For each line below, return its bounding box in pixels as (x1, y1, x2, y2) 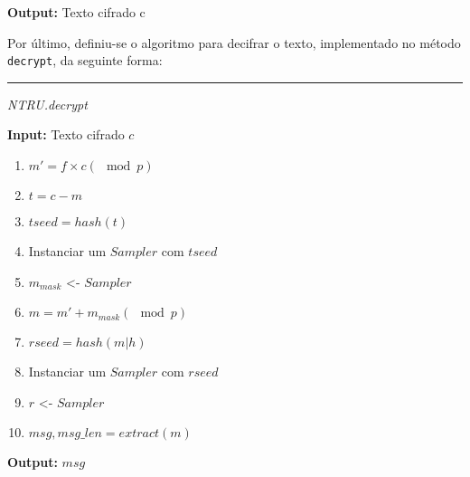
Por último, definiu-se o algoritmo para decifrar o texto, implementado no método (7, 33, 461, 52)
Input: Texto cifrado (7, 125, 125, 144)
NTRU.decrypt (7, 94, 88, 113)
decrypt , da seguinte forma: (7, 51, 163, 70)
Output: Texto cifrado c (7, 3, 146, 21)
